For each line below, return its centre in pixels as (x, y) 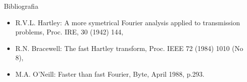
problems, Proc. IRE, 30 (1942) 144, (69, 32)
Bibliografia (21, 6)
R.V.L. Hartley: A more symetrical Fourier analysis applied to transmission (128, 22)
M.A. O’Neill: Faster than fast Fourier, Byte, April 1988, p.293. (110, 74)
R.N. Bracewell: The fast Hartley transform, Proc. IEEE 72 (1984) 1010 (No (129, 48)
